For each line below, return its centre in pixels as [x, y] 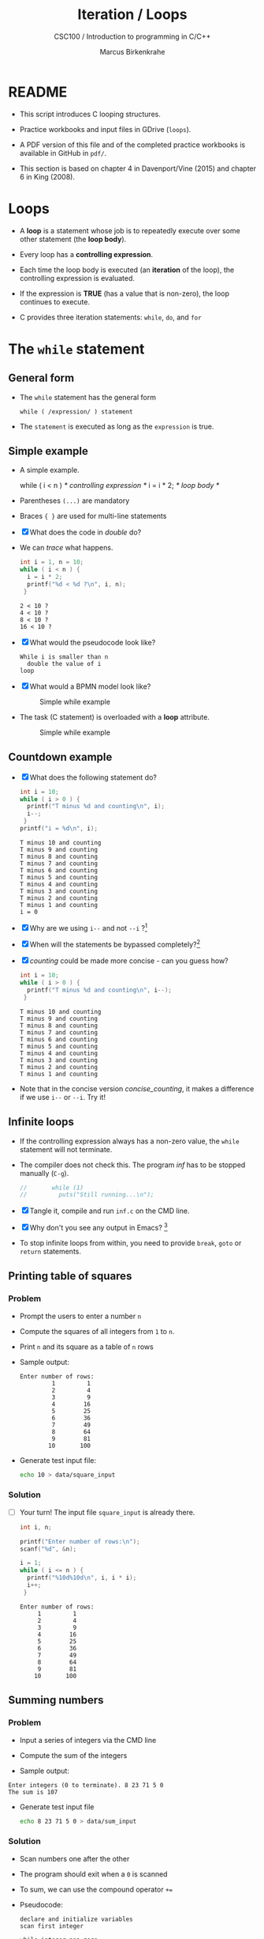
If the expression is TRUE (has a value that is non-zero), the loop [125, 293]
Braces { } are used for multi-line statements [93, 516]
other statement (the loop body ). [73, 239]
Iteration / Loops [132, 15]
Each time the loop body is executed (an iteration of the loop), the [127, 270]
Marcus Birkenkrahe [132, 51]
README [38, 92]
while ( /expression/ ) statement [76, 412]
